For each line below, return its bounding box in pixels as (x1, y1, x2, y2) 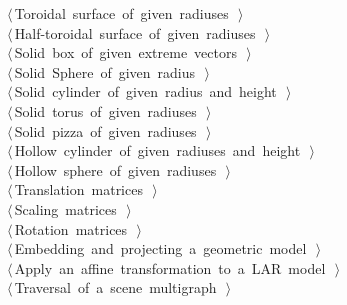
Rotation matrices (14, 218, 128, 239)
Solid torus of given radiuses (14, 100, 197, 121)
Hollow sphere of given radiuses (14, 159, 217, 180)
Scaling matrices (14, 198, 117, 219)
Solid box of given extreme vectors (14, 42, 238, 63)
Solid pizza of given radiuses (14, 120, 197, 141)
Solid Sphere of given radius (14, 61, 196, 82)
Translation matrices (14, 179, 143, 200)
